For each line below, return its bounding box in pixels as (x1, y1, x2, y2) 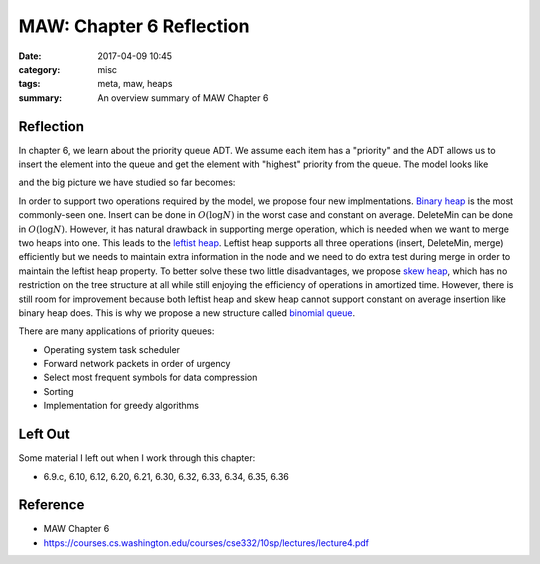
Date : (18, 50, 42, 62)
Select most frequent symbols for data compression (43, 371, 258, 384)
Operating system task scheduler (43, 343, 180, 355)
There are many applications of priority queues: (18, 325, 215, 337)
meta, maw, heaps (97, 78, 173, 90)
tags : (18, 78, 41, 90)
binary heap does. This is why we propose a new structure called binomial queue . (18, 306, 355, 319)
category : (18, 63, 61, 75)
